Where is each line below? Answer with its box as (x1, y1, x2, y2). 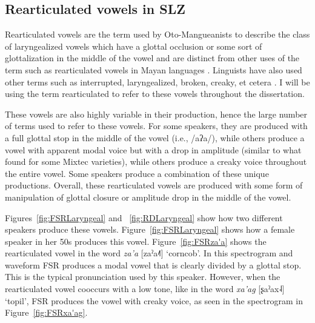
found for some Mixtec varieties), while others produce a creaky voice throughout (5, 155, 307, 168)
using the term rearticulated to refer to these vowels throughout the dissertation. (5, 87, 305, 100)
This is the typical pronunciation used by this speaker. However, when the (5, 270, 280, 283)
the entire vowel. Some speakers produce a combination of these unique (5, 167, 269, 179)
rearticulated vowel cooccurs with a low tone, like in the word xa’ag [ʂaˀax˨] (5, 282, 285, 295)
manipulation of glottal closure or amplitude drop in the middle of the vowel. (5, 190, 291, 203)
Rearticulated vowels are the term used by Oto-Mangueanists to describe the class (5, 28, 310, 41)
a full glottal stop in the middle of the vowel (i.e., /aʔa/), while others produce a (5, 131, 305, 144)
